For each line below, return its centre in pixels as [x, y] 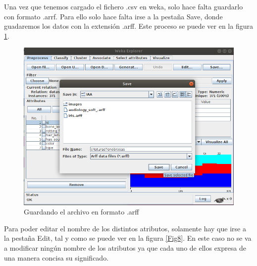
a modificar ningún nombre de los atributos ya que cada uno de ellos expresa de [125, 247]
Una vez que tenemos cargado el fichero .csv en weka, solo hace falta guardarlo [124, 6]
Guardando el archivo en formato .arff [81, 212]
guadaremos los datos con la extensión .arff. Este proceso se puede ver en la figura [128, 26]
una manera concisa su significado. [56, 257]
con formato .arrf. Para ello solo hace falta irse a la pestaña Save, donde [113, 16]
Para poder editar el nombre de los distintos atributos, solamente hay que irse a [125, 228]
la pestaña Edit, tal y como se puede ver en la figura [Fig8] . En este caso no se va [128, 238]
